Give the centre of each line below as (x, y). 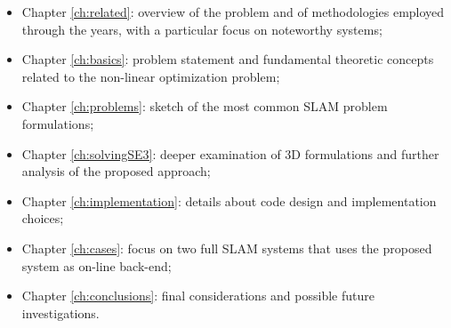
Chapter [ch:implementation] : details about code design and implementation (229, 200)
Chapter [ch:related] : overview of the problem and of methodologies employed (233, 12)
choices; (43, 218)
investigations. (60, 312)
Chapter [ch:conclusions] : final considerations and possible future (198, 296)
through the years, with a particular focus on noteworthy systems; (202, 29)
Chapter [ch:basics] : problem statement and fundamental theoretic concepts (228, 59)
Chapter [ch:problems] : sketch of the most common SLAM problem (205, 106)
